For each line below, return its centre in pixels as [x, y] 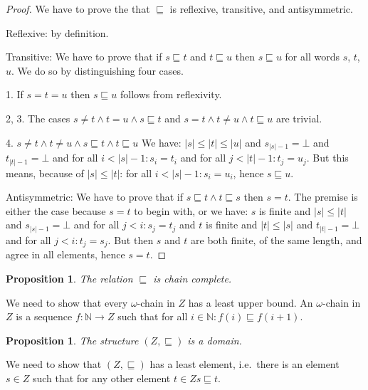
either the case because [56, 210]
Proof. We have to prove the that [78, 9]
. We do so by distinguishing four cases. [98, 70]
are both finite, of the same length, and [277, 239]
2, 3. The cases [38, 118]
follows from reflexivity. [171, 94]
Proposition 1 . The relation [69, 278]
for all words [312, 57]
